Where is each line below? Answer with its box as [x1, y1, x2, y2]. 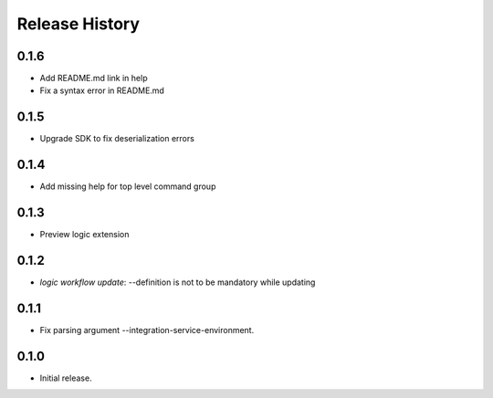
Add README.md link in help [39, 73, 148, 84]
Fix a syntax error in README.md [39, 85, 164, 96]
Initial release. [39, 372, 92, 383]
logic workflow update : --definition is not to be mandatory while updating [39, 277, 316, 288]
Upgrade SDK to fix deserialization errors [39, 133, 195, 144]
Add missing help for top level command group [39, 181, 216, 192]
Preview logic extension [39, 229, 130, 240]
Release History [16, 14, 141, 34]
